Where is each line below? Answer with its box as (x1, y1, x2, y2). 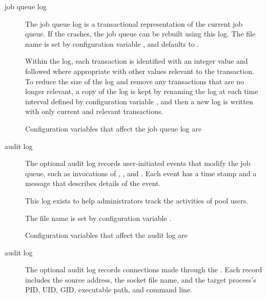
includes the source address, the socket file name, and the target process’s (25, 274, 256, 285)
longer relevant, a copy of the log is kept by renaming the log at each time (25, 86, 258, 97)
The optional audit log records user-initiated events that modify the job (25, 158, 251, 169)
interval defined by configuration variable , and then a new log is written (25, 96, 253, 106)
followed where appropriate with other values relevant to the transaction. (25, 65, 254, 76)
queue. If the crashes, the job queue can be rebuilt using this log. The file (25, 28, 256, 39)
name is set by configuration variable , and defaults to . (25, 38, 199, 49)
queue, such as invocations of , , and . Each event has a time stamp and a (25, 167, 257, 178)
